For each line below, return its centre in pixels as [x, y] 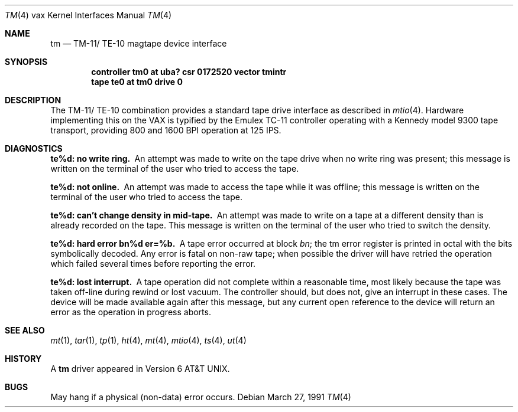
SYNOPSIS [26, 62]
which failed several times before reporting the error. [153, 264]
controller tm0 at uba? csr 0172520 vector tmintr [189, 72]
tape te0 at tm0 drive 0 [137, 82]
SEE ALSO [25, 330]
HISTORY [23, 359]
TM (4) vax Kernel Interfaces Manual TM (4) [88, 15]
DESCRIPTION [33, 100]
